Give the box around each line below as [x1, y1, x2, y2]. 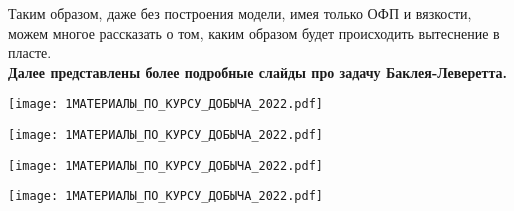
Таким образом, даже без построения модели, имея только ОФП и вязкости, [8, 3, 472, 23]
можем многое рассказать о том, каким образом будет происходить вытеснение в [8, 22, 500, 43]
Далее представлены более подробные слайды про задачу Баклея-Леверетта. [8, 61, 507, 82]
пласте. [8, 42, 52, 63]
